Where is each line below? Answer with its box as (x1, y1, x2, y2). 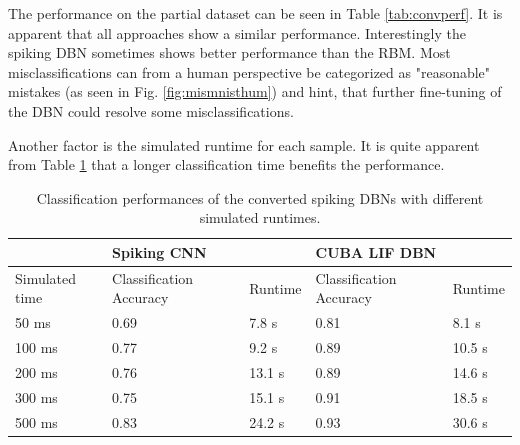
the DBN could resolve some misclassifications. (8, 100, 294, 121)
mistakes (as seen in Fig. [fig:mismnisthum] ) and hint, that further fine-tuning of (8, 81, 502, 102)
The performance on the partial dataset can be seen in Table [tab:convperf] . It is (8, 3, 503, 23)
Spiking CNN (112, 241, 207, 262)
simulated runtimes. (199, 207, 321, 228)
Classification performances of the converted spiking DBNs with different (36, 187, 484, 208)
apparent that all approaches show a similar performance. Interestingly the (8, 22, 466, 43)
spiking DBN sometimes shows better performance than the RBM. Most (8, 42, 451, 63)
